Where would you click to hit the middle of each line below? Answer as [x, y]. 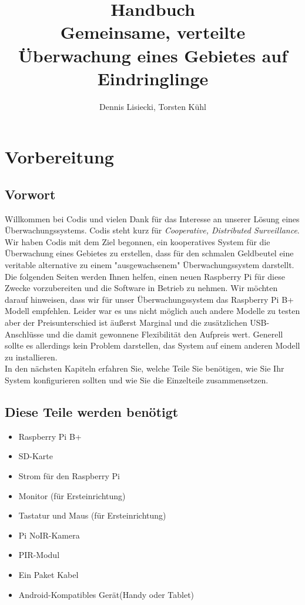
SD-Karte [36, 456]
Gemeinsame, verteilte [153, 32]
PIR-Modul [39, 555]
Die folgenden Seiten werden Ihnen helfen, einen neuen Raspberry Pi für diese [145, 276]
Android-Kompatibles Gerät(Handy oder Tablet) [106, 594]
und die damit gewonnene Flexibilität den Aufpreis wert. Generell [165, 334]
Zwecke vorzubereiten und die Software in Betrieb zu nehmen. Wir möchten [141, 288]
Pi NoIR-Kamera [49, 535]
